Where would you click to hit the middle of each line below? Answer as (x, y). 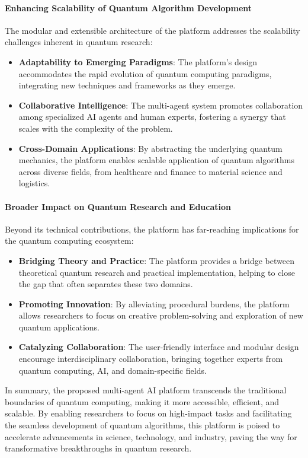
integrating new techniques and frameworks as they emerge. (127, 85)
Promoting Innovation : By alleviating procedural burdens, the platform (154, 303)
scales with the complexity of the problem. (96, 128)
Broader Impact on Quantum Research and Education (118, 206)
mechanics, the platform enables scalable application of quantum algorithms (156, 160)
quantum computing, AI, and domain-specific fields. (113, 370)
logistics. (34, 183)
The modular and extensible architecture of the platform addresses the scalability (153, 30)
